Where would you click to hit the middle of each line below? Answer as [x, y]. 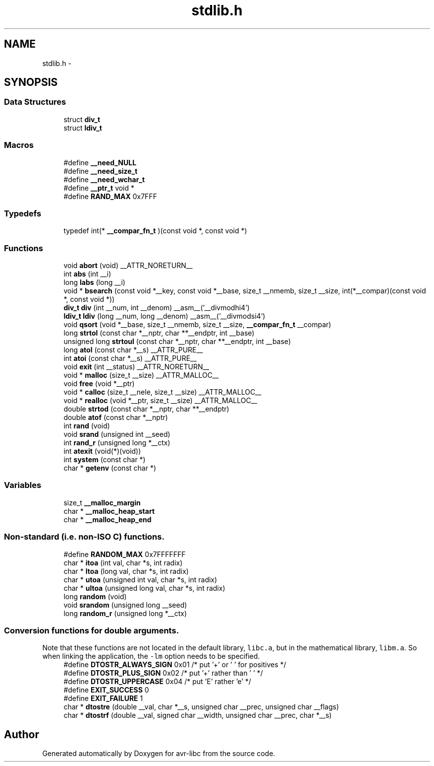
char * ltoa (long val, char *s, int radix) [126, 571]
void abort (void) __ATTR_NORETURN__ [128, 266]
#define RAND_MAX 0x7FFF [110, 196]
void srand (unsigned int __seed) [117, 434]
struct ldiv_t [83, 128]
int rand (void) [87, 426]
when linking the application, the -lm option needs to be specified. [151, 656]
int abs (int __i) [87, 274]
